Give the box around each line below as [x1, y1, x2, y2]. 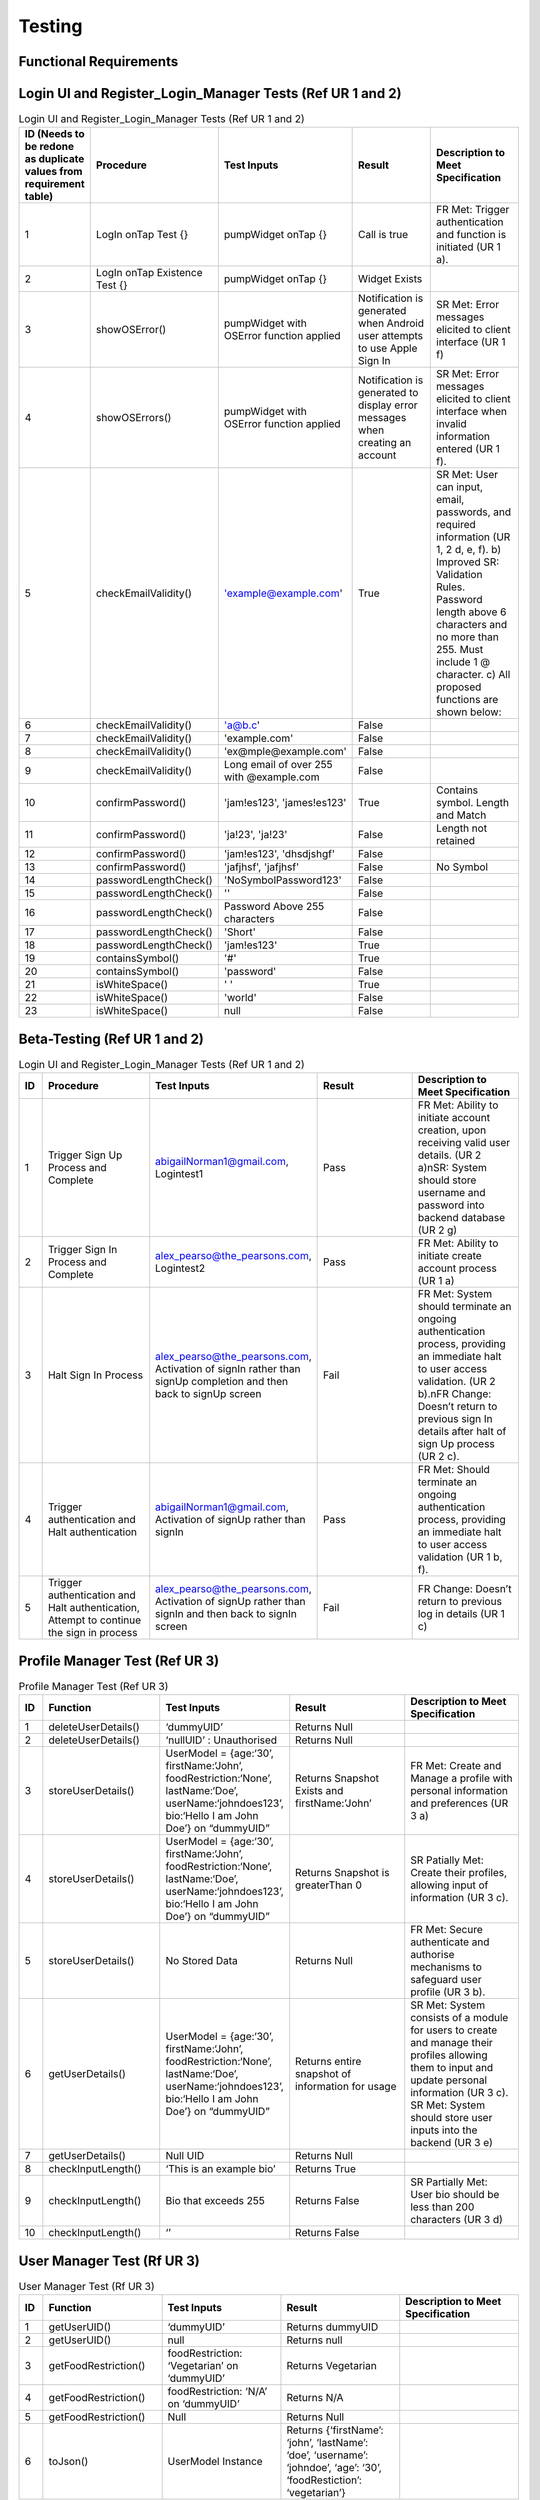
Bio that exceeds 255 [165, 2194, 265, 2208]
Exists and [295, 1784, 344, 1798]
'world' [223, 991, 257, 1005]
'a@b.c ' [223, 718, 260, 732]
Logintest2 [155, 1261, 205, 1275]
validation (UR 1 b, [417, 1550, 503, 1564]
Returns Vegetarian [286, 2359, 377, 2373]
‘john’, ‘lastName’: [286, 2436, 369, 2450]
